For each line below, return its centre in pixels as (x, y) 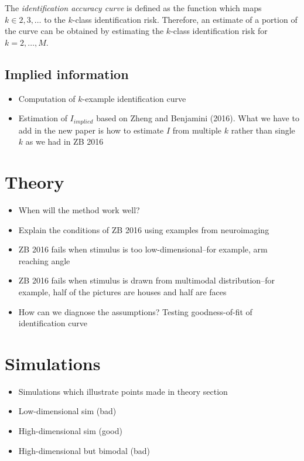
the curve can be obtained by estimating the (84, 31)
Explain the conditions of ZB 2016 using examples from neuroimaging (144, 229)
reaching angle (44, 260)
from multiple (197, 130)
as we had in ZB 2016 (64, 141)
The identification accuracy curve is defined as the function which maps (133, 8)
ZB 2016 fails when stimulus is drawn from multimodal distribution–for (146, 280)
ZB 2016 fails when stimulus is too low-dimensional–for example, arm (143, 249)
